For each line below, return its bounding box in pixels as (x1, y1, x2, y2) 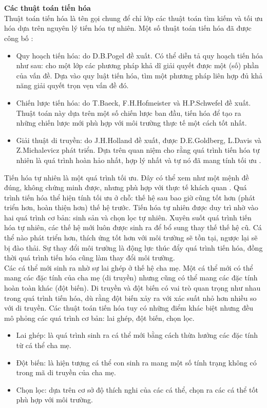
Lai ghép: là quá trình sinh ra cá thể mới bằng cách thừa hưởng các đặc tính (16, 330, 258, 340)
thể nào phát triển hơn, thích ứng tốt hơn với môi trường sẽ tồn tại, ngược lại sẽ (4, 232, 258, 243)
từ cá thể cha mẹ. (16, 340, 71, 350)
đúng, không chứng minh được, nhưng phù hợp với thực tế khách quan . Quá (4, 182, 247, 193)
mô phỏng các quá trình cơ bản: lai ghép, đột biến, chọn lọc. (4, 312, 195, 323)
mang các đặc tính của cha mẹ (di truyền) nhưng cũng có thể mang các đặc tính (4, 272, 258, 283)
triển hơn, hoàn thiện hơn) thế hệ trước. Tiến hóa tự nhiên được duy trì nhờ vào (4, 202, 258, 213)
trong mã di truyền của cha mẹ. (16, 367, 116, 378)
